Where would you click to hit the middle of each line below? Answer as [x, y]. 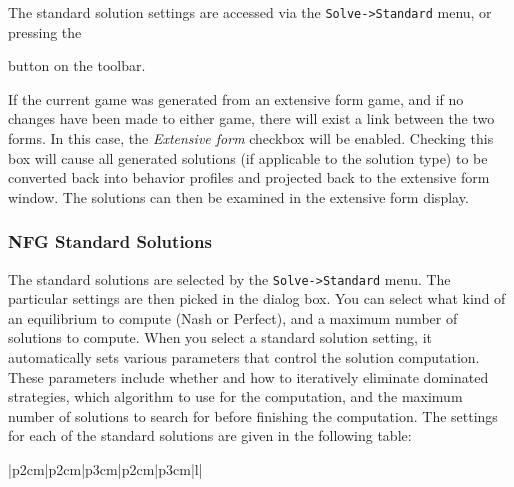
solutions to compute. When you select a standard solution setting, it [220, 337]
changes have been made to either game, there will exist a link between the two [251, 118]
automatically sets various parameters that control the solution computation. [244, 357]
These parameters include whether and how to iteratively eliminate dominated [248, 376]
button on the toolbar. [77, 65]
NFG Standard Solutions [110, 241]
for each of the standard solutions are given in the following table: [210, 435]
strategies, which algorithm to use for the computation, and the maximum [235, 396]
